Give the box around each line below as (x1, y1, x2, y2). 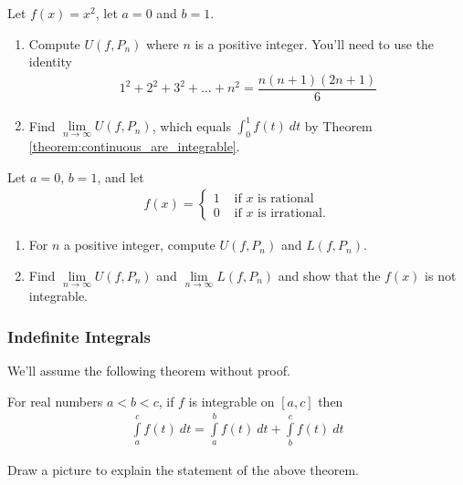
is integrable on (188, 391, 275, 410)
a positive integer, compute (64, 235, 216, 254)
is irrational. (258, 206, 326, 220)
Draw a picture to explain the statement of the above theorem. (7, 460, 359, 480)
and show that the (278, 265, 381, 284)
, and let (97, 167, 144, 186)
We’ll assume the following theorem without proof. (7, 361, 290, 380)
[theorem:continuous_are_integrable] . (28, 137, 240, 156)
